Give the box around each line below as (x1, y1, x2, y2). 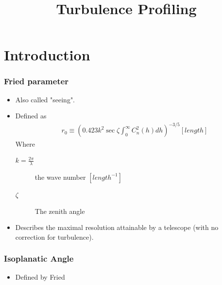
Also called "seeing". (15, 94, 75, 104)
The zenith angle (34, 206, 85, 216)
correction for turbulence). (15, 231, 94, 242)
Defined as (15, 111, 47, 121)
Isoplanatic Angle (4, 252, 74, 265)
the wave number (34, 171, 86, 182)
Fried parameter (4, 75, 69, 87)
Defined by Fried (15, 271, 65, 282)
